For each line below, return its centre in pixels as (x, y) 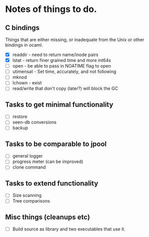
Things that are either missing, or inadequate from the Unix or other (75, 39)
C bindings (22, 28)
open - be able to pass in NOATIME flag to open (61, 66)
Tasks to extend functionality (52, 183)
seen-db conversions (34, 122)
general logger (27, 156)
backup (20, 128)
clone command (29, 167)
